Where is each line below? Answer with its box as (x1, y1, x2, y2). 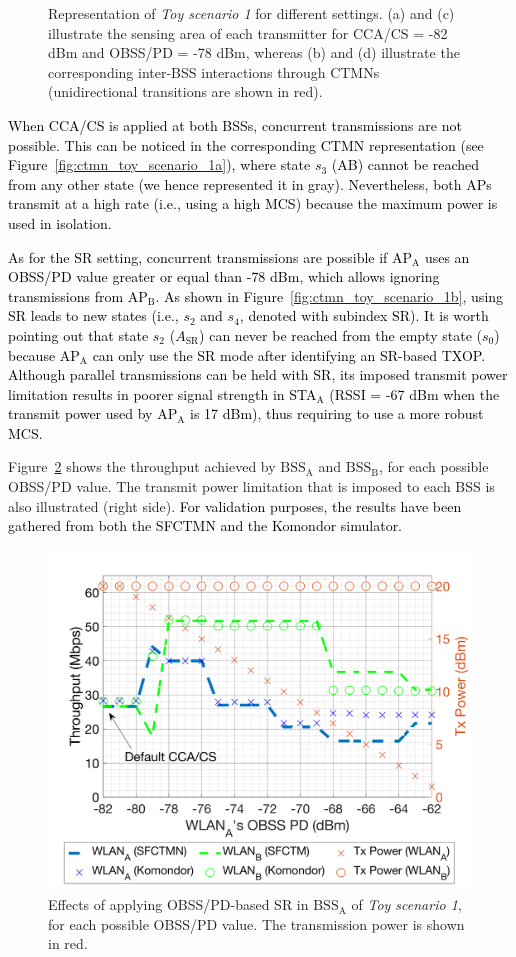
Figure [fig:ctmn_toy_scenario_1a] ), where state (8, 154, 311, 175)
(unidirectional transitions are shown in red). (48, 81, 323, 102)
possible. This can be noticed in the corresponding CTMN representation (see (8, 134, 484, 155)
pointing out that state (8, 324, 149, 345)
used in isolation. (8, 212, 112, 233)
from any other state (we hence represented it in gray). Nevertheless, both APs (8, 173, 492, 194)
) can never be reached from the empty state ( (199, 324, 482, 345)
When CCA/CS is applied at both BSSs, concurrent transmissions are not (8, 114, 462, 135)
